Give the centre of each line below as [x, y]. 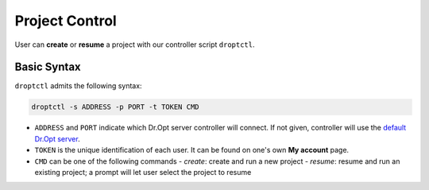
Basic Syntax [48, 67]
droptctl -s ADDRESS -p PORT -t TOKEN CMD [115, 107]
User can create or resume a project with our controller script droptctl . [135, 45]
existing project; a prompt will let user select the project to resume [143, 172]
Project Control [66, 21]
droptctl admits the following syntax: [78, 86]
